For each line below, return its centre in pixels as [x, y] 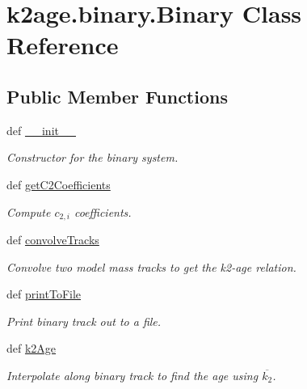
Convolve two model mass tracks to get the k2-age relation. [151, 266]
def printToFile [44, 294]
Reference [63, 45]
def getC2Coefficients [59, 184]
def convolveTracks [53, 239]
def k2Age [32, 348]
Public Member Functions [117, 96]
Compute [29, 211]
